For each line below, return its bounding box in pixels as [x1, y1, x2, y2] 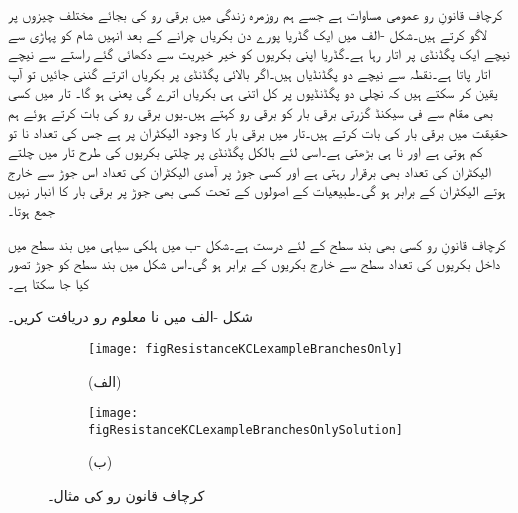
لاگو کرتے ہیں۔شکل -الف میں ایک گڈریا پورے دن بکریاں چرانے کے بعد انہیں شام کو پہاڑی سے [8, 23, 487, 44]
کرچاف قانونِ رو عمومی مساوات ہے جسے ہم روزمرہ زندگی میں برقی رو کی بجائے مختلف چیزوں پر [8, 4, 503, 24]
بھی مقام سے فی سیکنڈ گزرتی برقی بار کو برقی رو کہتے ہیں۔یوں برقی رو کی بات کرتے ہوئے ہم [8, 101, 493, 122]
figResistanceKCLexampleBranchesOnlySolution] [88, 422, 403, 437]
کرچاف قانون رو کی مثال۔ [48, 485, 205, 506]
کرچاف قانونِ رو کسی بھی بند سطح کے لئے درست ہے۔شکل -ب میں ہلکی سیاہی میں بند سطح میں [8, 233, 506, 254]
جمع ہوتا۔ [8, 199, 56, 220]
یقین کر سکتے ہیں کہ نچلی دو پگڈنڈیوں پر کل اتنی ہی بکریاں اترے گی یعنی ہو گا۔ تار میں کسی [8, 82, 498, 103]
